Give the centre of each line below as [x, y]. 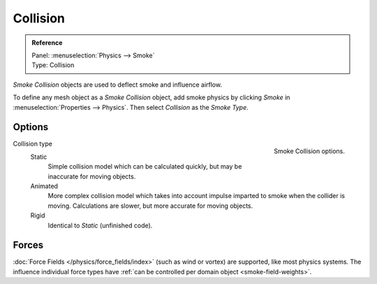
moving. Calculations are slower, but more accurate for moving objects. [150, 206]
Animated [44, 186]
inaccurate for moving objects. [92, 176]
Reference [47, 43]
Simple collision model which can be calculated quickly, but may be [145, 166]
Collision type [32, 144]
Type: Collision [53, 65]
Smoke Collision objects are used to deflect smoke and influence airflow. [118, 85]
